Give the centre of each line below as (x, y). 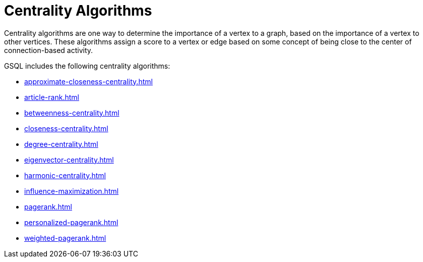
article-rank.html (52, 97)
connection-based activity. (49, 50)
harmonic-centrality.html (65, 175)
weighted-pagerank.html (65, 238)
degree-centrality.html (61, 144)
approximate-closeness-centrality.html (88, 81)
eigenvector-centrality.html (69, 160)
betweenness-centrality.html (72, 113)
